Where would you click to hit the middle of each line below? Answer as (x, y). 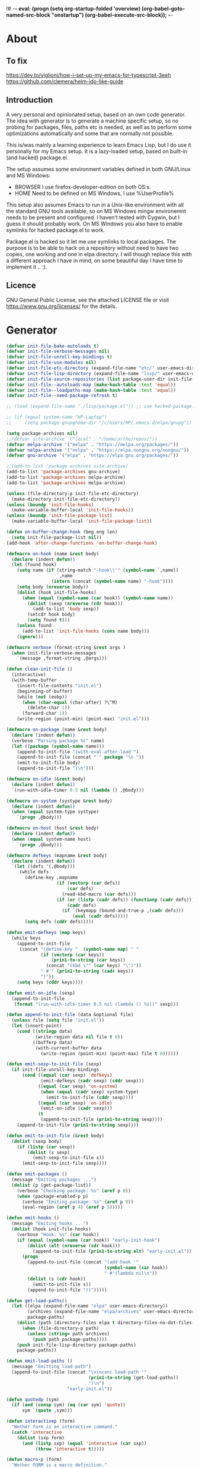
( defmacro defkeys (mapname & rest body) (57, 856)
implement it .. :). (27, 266)
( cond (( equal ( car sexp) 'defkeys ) (67, 1076)
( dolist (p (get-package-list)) (52, 1185)
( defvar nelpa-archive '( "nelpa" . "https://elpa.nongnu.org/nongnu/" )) (98, 450)
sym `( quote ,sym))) (47, 1411)
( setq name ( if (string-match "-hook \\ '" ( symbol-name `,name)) (98, 570)
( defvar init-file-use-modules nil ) (51, 363)
